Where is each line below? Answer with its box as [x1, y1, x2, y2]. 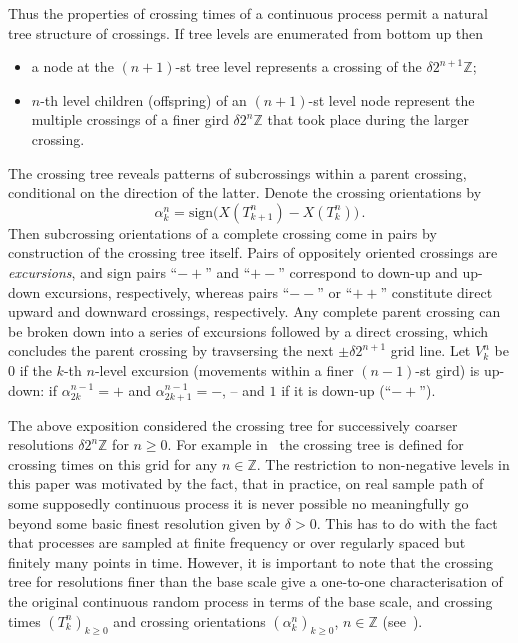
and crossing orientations [113, 610, 266, 631]
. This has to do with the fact [316, 512, 498, 533]
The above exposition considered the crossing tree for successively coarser [8, 414, 458, 435]
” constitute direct [380, 281, 493, 302]
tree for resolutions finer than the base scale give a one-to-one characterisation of [8, 571, 503, 592]
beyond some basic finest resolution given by [8, 512, 281, 533]
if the [19, 359, 52, 380]
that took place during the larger [267, 109, 470, 130]
